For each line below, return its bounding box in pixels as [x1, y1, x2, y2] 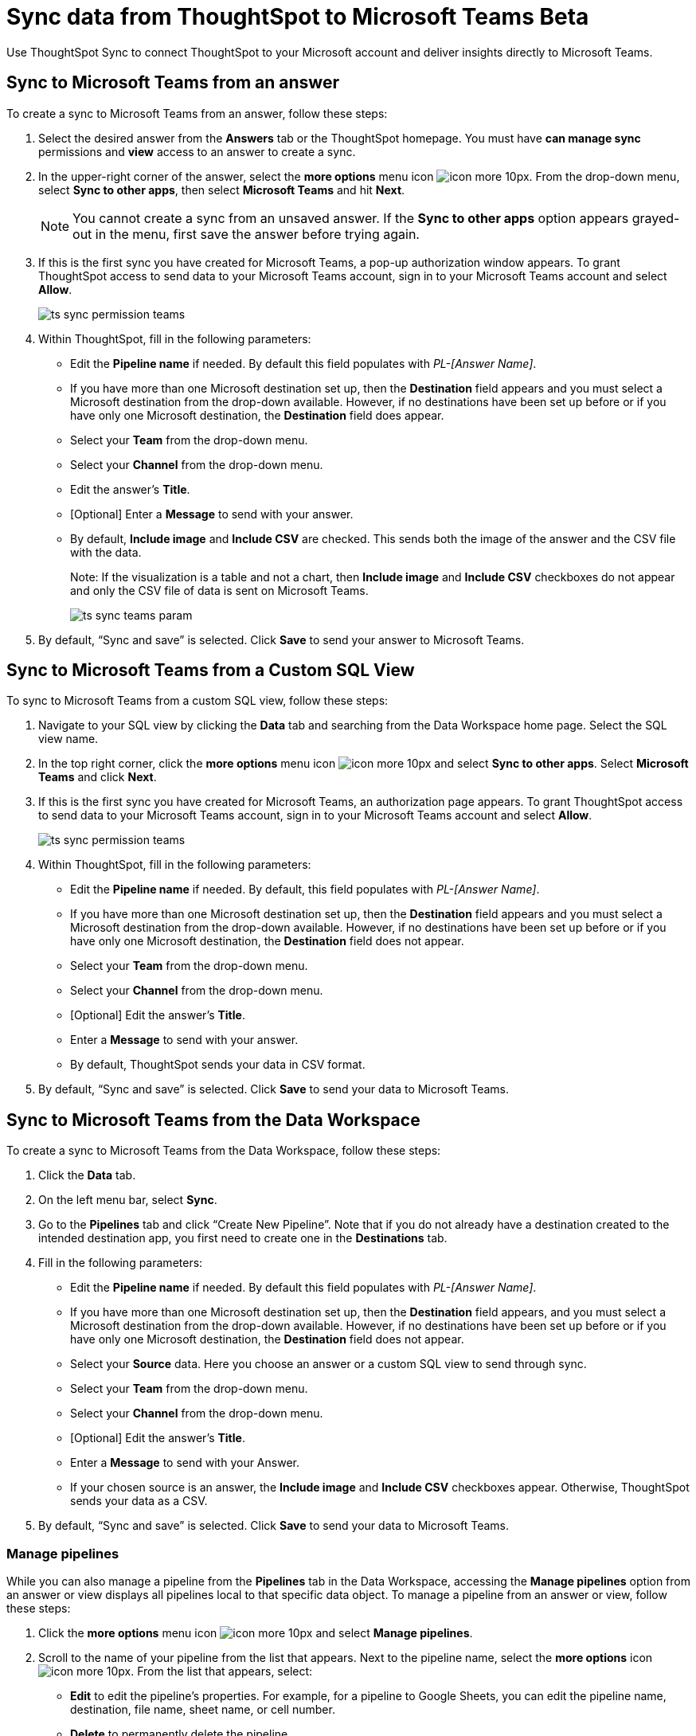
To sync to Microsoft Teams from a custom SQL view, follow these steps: [6, 694, 389, 708]
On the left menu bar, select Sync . [38, 1193, 217, 1207]
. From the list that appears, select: [131, 1664, 313, 1679]
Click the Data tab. [38, 1168, 136, 1183]
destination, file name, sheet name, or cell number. [70, 1703, 335, 1717]
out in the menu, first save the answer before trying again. [72, 225, 420, 242]
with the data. [70, 545, 142, 559]
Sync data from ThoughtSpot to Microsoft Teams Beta [6, 3, 589, 30]
